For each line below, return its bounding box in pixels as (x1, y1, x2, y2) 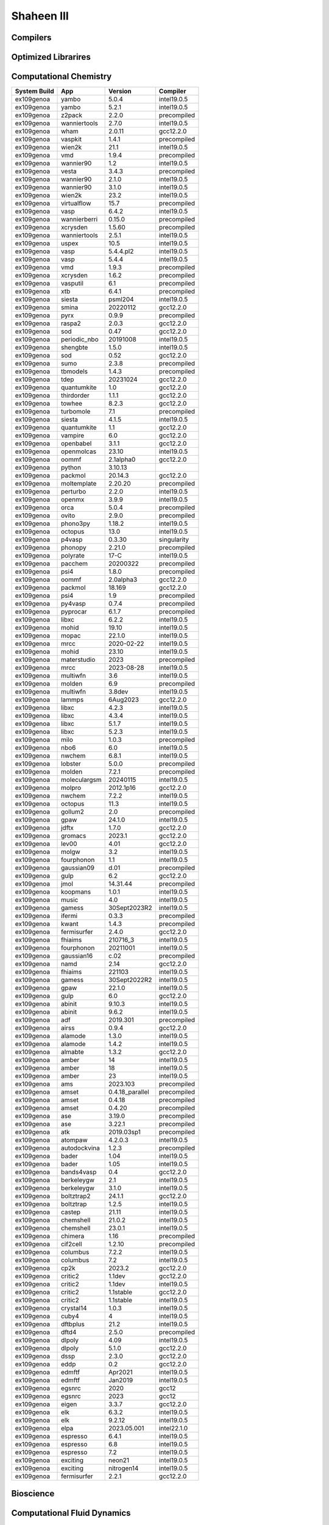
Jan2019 (108, 1376, 133, 1385)
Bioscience (11, 1488, 55, 1499)
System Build (15, 87, 54, 96)
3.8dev (108, 687, 129, 696)
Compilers (11, 32, 52, 43)
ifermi (61, 912, 78, 920)
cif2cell (61, 1240, 82, 1249)
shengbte (61, 343, 88, 352)
